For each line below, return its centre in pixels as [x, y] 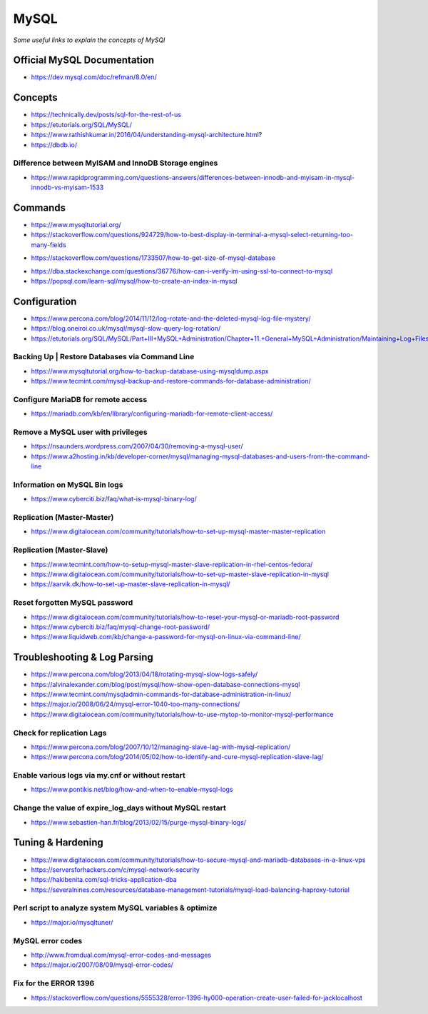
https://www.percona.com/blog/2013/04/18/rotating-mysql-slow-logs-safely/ [144, 674]
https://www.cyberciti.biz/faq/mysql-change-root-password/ [121, 627]
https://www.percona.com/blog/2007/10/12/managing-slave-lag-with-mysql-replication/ [161, 747]
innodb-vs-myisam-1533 [67, 187]
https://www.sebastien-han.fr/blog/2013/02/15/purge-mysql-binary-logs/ [138, 822]
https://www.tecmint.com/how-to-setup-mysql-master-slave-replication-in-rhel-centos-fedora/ [172, 564]
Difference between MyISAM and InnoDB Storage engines [116, 163]
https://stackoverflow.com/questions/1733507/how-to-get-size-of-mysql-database [153, 258]
